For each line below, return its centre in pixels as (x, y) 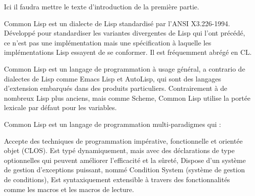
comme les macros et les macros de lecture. (69, 189)
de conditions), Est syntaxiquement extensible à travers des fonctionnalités (117, 179)
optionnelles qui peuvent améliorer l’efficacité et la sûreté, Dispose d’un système (125, 160)
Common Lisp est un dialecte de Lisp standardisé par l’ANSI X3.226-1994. (117, 23)
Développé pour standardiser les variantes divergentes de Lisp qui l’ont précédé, (125, 33)
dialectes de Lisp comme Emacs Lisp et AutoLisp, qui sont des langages (113, 78)
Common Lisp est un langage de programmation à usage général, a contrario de (125, 68)
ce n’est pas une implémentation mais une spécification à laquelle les (108, 42)
